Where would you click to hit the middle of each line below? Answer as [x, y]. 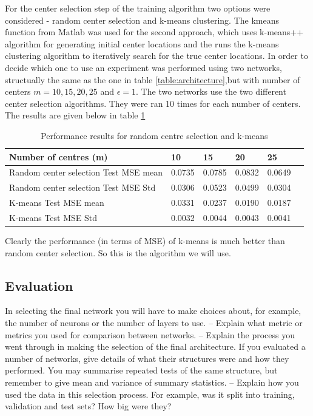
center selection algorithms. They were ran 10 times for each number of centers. [153, 103]
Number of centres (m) [59, 156]
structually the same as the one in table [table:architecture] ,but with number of [153, 79]
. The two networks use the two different [211, 91]
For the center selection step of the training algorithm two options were [138, 8]
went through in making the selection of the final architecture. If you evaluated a [155, 346]
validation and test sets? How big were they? [88, 406]
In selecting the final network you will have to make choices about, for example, [153, 311]
